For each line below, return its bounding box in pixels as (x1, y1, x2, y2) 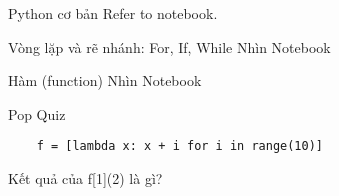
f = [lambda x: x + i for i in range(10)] (36, 139, 323, 154)
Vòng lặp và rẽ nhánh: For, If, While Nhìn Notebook (8, 36, 331, 57)
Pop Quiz (8, 103, 66, 124)
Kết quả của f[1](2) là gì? (8, 168, 163, 189)
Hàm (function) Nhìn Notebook (8, 70, 202, 91)
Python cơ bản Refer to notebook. (8, 3, 218, 23)
